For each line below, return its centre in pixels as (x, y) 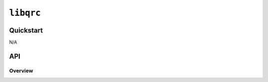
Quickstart (26, 30)
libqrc (25, 13)
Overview (21, 71)
